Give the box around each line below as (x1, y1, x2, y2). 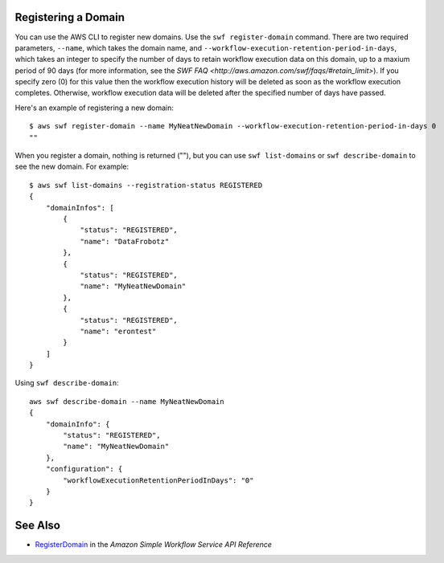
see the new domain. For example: (14, 161, 129, 172)
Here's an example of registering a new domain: (14, 103, 175, 112)
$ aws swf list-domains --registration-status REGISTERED (29, 181, 263, 190)
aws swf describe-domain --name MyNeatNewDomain (29, 397, 224, 406)
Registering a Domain (14, 10, 125, 24)
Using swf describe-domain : (14, 378, 120, 388)
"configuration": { (45, 464, 123, 474)
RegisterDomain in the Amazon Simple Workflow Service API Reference (35, 540, 273, 549)
